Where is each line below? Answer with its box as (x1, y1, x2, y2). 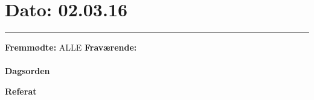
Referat (5, 84, 37, 97)
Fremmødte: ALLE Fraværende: (5, 41, 137, 54)
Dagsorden (5, 64, 50, 77)
